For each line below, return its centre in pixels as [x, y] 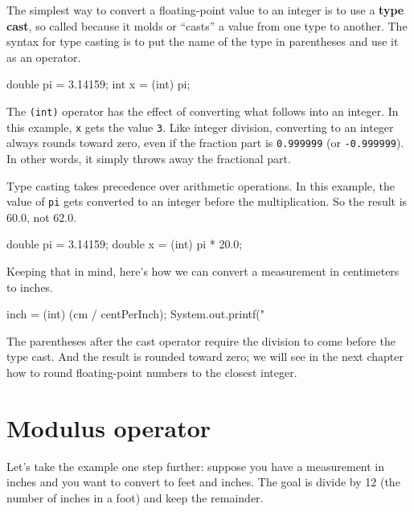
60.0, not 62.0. [42, 217]
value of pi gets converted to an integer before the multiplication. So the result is [207, 201]
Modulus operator [109, 427]
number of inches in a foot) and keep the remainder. [135, 497]
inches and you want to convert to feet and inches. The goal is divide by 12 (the [203, 482]
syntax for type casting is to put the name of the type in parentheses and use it [203, 41]
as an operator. [44, 57]
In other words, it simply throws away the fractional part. [149, 158]
